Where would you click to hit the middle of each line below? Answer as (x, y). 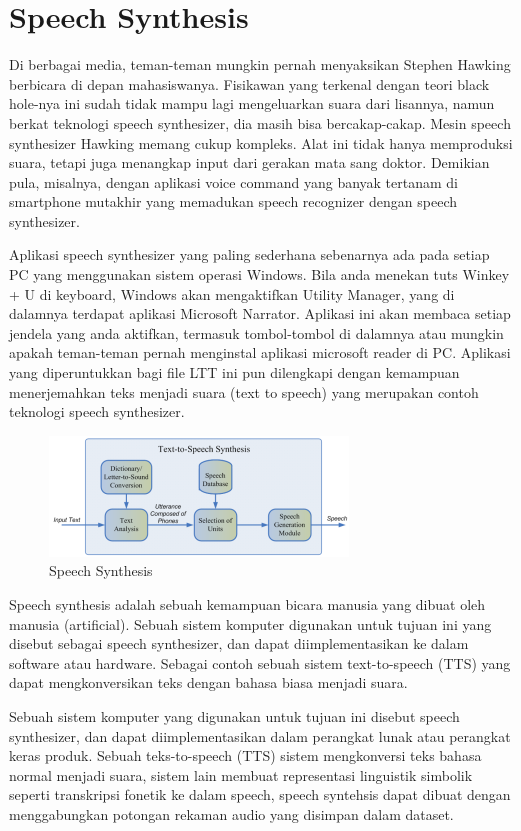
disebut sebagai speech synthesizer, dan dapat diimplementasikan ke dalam (239, 643)
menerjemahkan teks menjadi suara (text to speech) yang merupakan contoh (244, 391)
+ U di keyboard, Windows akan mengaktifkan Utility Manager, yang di (232, 293)
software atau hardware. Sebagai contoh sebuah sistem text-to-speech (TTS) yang (260, 662)
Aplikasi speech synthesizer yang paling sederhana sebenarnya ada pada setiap (249, 254)
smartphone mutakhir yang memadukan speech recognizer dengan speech (233, 201)
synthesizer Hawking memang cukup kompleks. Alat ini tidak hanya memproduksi (261, 142)
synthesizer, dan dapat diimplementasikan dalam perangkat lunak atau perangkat (260, 735)
